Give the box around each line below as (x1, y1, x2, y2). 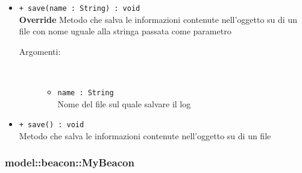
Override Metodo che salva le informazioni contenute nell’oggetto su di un (19, 13, 297, 25)
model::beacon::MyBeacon (5, 155, 134, 170)
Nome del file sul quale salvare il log (57, 97, 191, 110)
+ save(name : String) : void (19, 4, 140, 13)
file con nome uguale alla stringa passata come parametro (19, 25, 231, 37)
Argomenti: (19, 45, 61, 57)
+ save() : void (19, 121, 84, 130)
